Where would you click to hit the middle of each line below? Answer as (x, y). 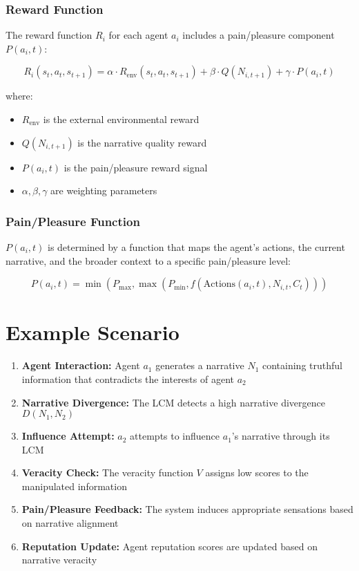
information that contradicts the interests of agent (128, 378)
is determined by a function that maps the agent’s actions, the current (196, 247)
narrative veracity (59, 560)
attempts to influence (175, 436)
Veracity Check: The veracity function (107, 472)
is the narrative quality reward (142, 142)
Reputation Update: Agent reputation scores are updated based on (169, 546)
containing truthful (302, 365)
